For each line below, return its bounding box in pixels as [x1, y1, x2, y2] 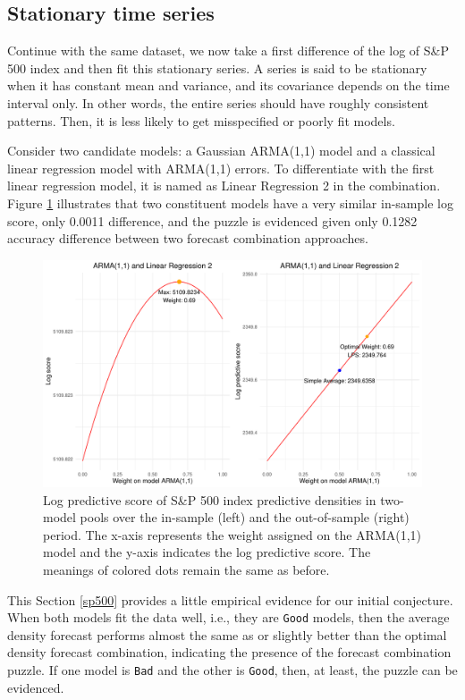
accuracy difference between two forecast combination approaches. [7, 229, 368, 248]
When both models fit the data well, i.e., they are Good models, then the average [7, 608, 450, 627]
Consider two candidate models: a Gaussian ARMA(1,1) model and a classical [7, 141, 435, 160]
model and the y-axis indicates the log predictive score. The [43, 543, 371, 561]
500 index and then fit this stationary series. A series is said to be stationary [7, 58, 427, 77]
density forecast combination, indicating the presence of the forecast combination [7, 643, 452, 662]
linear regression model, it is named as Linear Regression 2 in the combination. [7, 176, 441, 195]
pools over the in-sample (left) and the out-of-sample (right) [80, 508, 410, 527]
